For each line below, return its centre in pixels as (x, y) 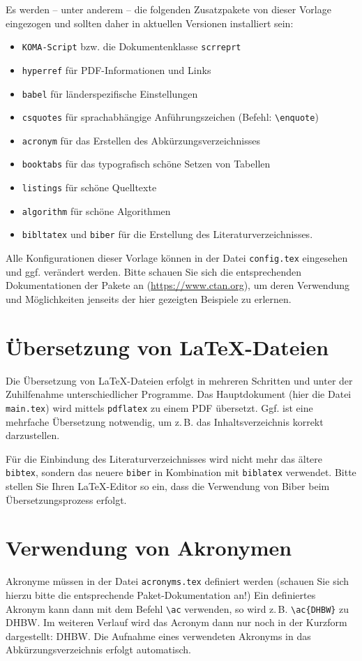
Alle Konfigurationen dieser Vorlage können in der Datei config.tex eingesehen (177, 258)
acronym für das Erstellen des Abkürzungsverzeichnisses (141, 140)
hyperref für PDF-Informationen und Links (116, 69)
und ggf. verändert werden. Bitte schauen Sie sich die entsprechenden (154, 271)
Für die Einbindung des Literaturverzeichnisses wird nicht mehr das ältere (164, 458)
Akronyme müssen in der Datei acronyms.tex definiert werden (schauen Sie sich (178, 581)
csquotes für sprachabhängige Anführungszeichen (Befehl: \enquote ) (170, 117)
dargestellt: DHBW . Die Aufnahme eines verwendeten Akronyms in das (158, 636)
